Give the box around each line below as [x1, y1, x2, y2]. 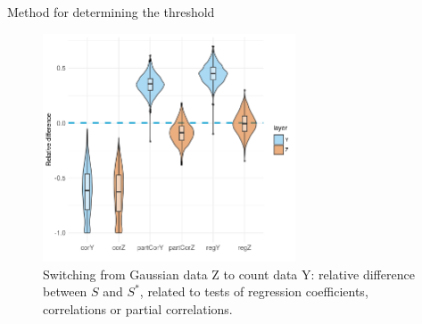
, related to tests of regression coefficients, [139, 282, 368, 301]
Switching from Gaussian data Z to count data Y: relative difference [43, 264, 415, 283]
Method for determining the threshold [7, 3, 215, 21]
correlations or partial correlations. [43, 299, 233, 318]
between [43, 282, 87, 301]
